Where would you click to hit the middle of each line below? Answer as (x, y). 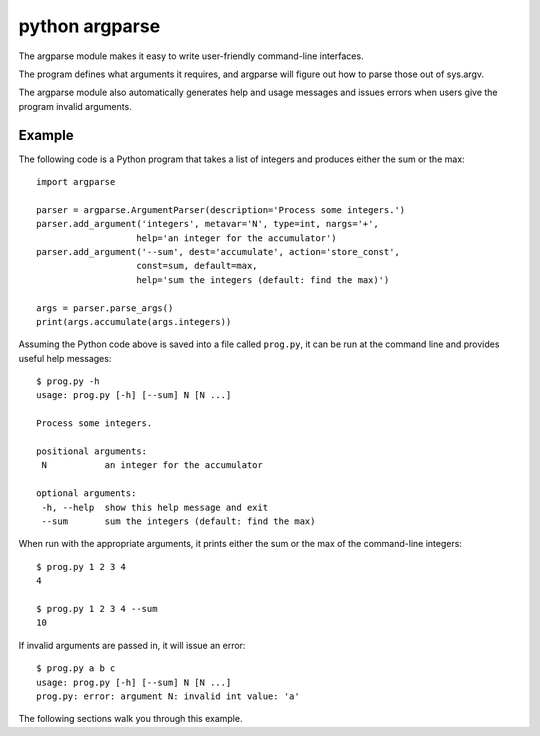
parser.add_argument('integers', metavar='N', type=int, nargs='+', (207, 224)
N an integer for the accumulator (152, 465)
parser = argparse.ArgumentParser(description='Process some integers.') (221, 209)
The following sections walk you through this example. (130, 719)
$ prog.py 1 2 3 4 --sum (97, 608)
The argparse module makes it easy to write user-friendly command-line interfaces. (191, 56)
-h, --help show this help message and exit (155, 507)
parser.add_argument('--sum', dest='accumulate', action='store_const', (218, 251)
